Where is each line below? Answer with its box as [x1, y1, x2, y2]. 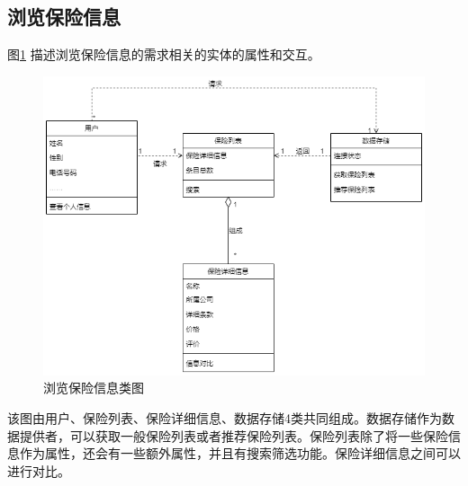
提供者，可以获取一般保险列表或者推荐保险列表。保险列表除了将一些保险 [19, 426, 448, 445]
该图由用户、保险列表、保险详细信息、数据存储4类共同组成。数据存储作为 [7, 408, 442, 427]
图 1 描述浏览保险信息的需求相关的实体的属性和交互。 [7, 45, 320, 64]
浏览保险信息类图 [43, 378, 144, 397]
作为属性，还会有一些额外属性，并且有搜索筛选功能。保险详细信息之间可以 [19, 444, 461, 463]
